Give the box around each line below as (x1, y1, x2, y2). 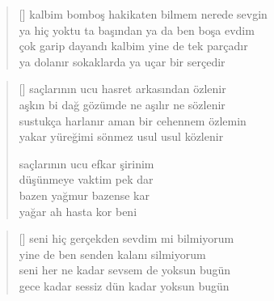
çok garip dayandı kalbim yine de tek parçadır (19, 37, 248, 54)
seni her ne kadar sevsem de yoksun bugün (19, 261, 231, 278)
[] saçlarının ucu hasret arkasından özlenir (19, 80, 226, 97)
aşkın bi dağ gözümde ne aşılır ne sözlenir (19, 95, 226, 112)
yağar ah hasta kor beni (19, 202, 137, 219)
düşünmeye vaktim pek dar (19, 171, 154, 188)
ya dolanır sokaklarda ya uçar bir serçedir (19, 53, 226, 70)
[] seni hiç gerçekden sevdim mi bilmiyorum (19, 230, 234, 247)
